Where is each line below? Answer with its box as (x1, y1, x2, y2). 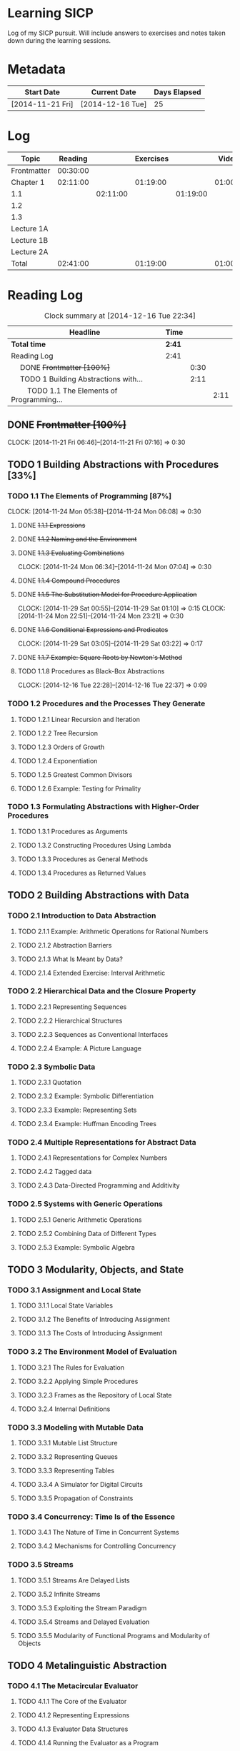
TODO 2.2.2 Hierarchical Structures (17, 1016, 123, 1025)
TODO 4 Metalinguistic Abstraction (7, 1659, 167, 1672)
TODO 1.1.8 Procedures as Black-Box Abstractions (17, 667, 165, 676)
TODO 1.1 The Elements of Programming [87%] (7, 491, 172, 501)
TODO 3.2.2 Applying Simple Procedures (17, 1377, 139, 1385)
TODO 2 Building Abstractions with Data (7, 889, 189, 901)
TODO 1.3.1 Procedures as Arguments (17, 827, 129, 836)
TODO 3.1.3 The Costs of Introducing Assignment (17, 1329, 163, 1338)
